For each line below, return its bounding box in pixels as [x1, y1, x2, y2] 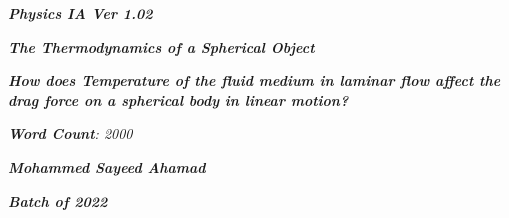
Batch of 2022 [8, 190, 108, 211]
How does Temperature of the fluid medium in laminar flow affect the [8, 70, 501, 91]
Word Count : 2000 [8, 123, 133, 144]
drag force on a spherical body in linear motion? [8, 89, 349, 110]
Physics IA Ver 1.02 [8, 3, 153, 23]
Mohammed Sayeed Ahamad [8, 156, 206, 177]
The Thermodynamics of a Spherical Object [8, 36, 315, 57]
